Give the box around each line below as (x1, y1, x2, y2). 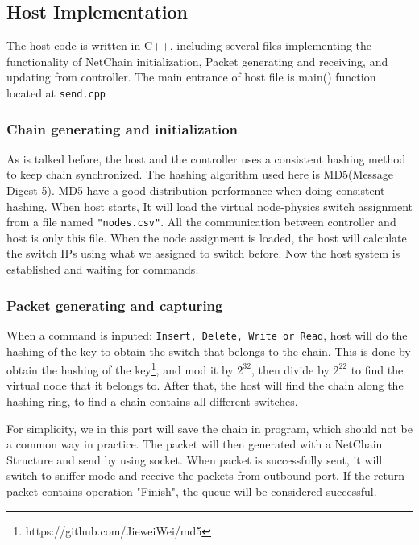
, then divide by (251, 361, 330, 378)
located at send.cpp (6, 84, 106, 101)
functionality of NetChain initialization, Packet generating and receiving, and (6, 52, 388, 69)
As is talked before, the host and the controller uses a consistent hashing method (6, 150, 406, 167)
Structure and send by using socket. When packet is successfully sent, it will (6, 451, 383, 468)
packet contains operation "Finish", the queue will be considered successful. (6, 482, 377, 499)
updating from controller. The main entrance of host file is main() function (6, 68, 376, 85)
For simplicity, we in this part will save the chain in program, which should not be (6, 419, 413, 436)
